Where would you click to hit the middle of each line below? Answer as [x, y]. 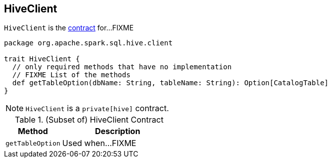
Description [117, 131]
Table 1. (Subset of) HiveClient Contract [89, 120]
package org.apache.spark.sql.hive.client [88, 43]
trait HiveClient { [42, 59]
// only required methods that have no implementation [122, 67]
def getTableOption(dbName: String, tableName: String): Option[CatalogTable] [170, 83]
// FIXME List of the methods [71, 75]
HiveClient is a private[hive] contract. [97, 108]
